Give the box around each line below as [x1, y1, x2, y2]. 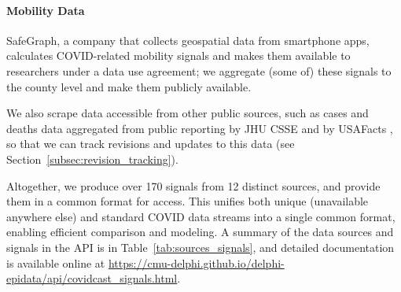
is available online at [6, 254, 105, 271]
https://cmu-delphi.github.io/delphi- [108, 254, 285, 271]
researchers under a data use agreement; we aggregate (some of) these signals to [6, 62, 392, 79]
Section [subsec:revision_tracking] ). [6, 150, 178, 167]
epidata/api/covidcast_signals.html [6, 270, 178, 286]
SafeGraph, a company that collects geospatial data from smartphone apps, [6, 31, 370, 48]
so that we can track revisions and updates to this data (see [6, 135, 295, 152]
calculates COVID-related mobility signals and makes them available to [6, 47, 351, 64]
